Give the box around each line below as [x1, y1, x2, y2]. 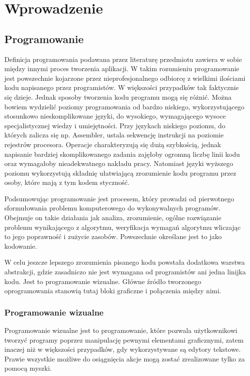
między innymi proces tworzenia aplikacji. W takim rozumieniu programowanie [4, 63, 239, 74]
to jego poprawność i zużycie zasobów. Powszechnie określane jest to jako [4, 231, 222, 241]
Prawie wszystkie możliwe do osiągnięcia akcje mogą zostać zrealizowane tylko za [4, 353, 245, 363]
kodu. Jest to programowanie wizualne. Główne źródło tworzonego [4, 276, 202, 286]
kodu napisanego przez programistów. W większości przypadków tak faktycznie [4, 82, 239, 92]
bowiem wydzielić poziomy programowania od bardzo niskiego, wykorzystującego [4, 101, 245, 111]
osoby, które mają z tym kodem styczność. [4, 177, 130, 187]
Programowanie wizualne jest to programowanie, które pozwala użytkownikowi [4, 325, 237, 335]
